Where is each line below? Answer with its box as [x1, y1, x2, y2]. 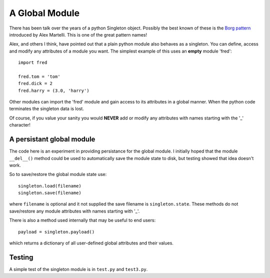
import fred [18, 60, 47, 65]
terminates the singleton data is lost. [9, 105, 84, 112]
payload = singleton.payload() [18, 229, 95, 234]
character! [9, 122, 31, 128]
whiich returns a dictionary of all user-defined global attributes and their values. [9, 240, 173, 246]
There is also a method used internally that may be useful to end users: [9, 217, 156, 223]
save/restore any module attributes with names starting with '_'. [9, 208, 140, 214]
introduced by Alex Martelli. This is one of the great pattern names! [9, 31, 147, 37]
